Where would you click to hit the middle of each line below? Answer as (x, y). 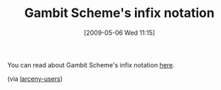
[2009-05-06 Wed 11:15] (119, 33)
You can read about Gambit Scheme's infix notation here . (91, 64)
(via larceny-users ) (35, 79)
